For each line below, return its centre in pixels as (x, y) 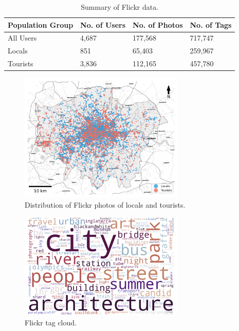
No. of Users (103, 24)
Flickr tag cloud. (51, 322)
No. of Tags (211, 24)
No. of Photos (158, 24)
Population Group (41, 24)
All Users (22, 38)
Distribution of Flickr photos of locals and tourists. (105, 204)
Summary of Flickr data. (120, 7)
